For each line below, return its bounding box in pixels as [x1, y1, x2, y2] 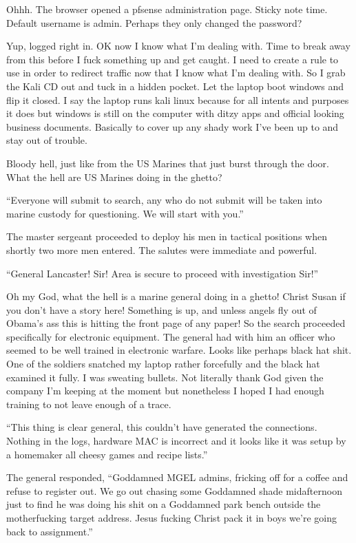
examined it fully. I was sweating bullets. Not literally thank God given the [6, 370, 324, 384]
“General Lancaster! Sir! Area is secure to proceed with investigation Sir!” [6, 266, 319, 280]
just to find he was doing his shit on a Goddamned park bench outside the [6, 497, 321, 511]
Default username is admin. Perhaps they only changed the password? [6, 15, 302, 30]
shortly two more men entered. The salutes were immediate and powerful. [6, 242, 317, 257]
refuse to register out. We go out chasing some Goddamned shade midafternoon [6, 483, 342, 498]
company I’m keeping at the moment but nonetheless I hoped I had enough [6, 383, 324, 398]
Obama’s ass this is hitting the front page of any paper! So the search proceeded [6, 316, 346, 330]
